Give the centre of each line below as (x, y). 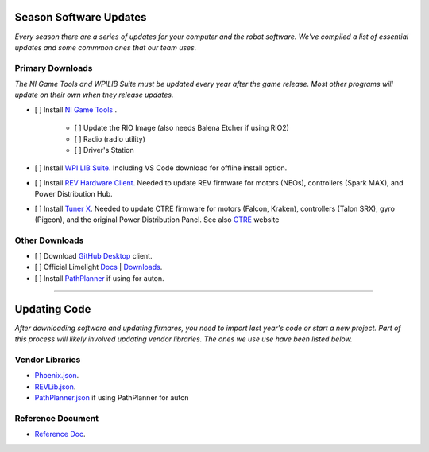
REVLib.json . (55, 387)
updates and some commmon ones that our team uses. (106, 47)
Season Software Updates (81, 17)
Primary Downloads (54, 68)
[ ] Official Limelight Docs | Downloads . (99, 267)
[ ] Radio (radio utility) (110, 138)
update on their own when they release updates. (94, 95)
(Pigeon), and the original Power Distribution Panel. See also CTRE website (157, 220)
